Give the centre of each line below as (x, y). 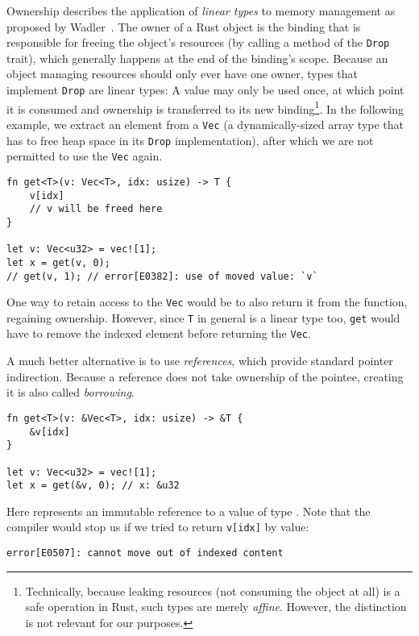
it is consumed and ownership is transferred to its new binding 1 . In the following (205, 107)
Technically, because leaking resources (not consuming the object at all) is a (213, 590)
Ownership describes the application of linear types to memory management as (201, 10)
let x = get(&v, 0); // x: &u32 (93, 486)
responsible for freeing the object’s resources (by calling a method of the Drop (198, 42)
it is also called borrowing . (71, 392)
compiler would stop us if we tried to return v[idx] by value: (158, 527)
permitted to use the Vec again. (85, 156)
